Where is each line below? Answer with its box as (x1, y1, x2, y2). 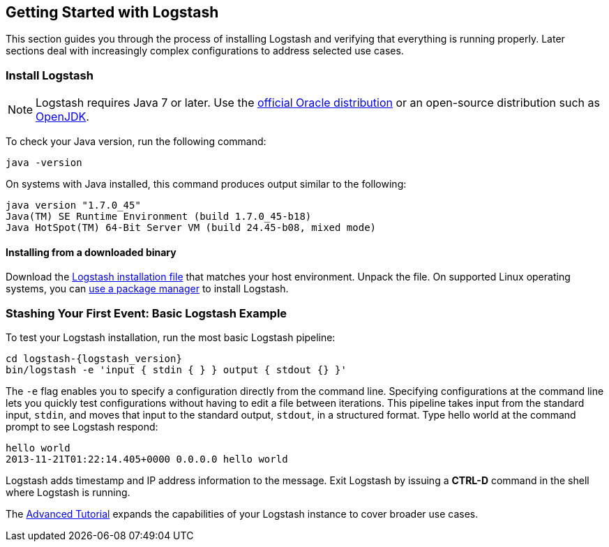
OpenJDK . (36, 110, 89, 124)
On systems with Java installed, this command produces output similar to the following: (6, 178, 407, 190)
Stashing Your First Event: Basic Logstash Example (6, 306, 287, 320)
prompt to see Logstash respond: (6, 421, 158, 433)
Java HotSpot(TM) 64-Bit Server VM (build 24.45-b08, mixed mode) (6, 222, 377, 234)
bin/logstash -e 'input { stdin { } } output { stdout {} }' (6, 364, 347, 376)
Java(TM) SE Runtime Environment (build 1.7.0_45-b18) (6, 211, 312, 223)
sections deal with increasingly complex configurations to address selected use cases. (6, 45, 404, 57)
